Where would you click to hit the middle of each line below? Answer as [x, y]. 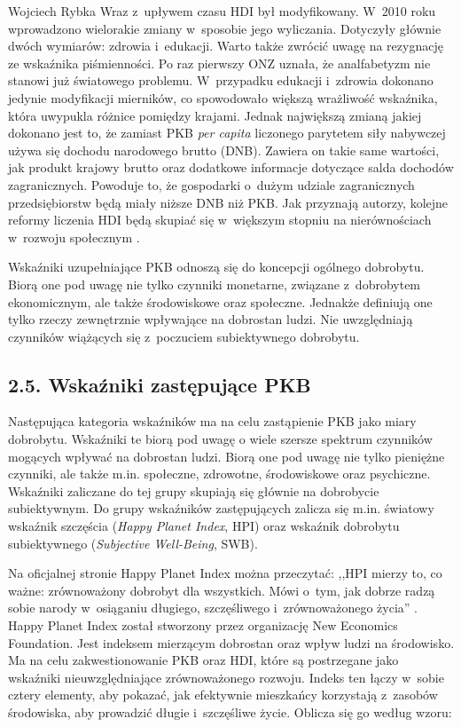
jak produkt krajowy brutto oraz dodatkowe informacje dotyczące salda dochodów [231, 167]
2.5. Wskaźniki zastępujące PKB [160, 384]
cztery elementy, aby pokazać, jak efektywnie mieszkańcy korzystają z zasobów [223, 695]
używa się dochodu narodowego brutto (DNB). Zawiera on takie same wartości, [224, 150]
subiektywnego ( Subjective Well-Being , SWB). [133, 543]
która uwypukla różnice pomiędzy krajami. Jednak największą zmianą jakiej [215, 115]
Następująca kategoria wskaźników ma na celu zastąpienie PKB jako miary [212, 421]
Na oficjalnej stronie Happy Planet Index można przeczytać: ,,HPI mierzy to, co [225, 573]
